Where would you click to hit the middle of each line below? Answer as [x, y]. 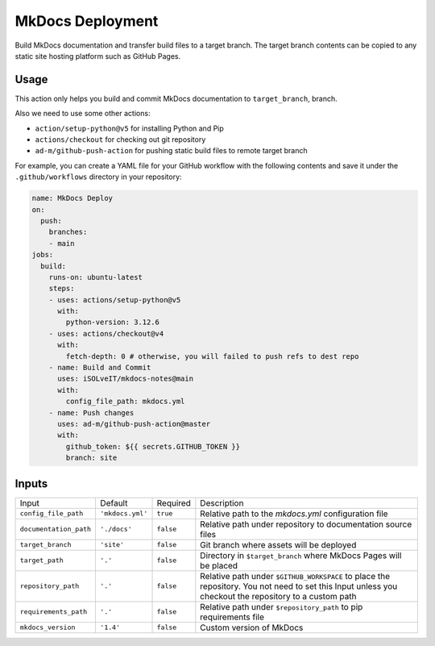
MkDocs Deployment [87, 21]
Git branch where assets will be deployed [278, 544]
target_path [41, 561]
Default [114, 502]
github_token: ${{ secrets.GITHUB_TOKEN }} [153, 446]
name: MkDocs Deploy [72, 198]
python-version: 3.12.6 [113, 322]
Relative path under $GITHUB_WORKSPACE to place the [295, 576]
